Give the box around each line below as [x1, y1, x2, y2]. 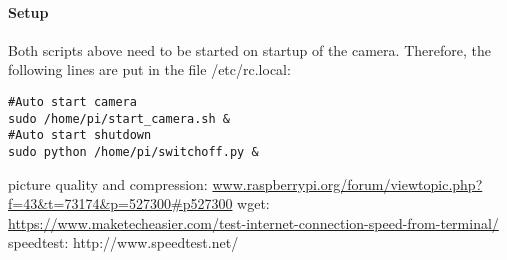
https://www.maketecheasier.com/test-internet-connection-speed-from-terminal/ [8, 212, 499, 233]
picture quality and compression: [8, 173, 208, 194]
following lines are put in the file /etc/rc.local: [8, 59, 291, 80]
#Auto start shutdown [8, 128, 152, 143]
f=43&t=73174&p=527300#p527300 [8, 193, 233, 214]
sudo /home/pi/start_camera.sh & [8, 111, 230, 126]
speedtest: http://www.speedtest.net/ [8, 232, 239, 253]
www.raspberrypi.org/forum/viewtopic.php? [212, 173, 483, 194]
